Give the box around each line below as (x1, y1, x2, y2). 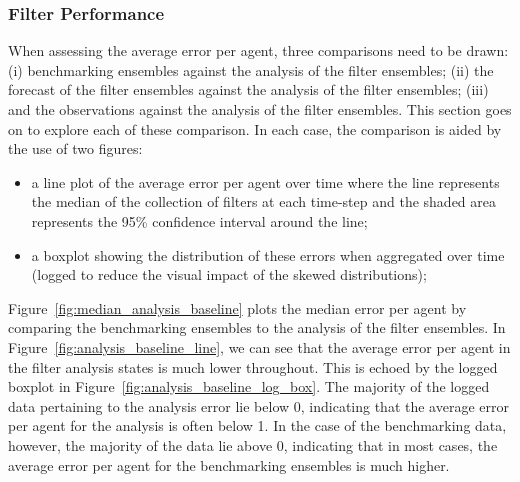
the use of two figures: (8, 138, 143, 159)
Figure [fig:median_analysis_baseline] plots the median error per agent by (8, 297, 467, 318)
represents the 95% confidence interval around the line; (31, 210, 368, 231)
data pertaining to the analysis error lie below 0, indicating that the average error (8, 395, 509, 416)
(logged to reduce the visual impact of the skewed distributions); (31, 264, 427, 285)
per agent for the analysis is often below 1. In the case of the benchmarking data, (8, 415, 507, 436)
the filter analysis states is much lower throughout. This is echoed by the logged (8, 356, 498, 377)
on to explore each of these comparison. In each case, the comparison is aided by (8, 118, 502, 139)
